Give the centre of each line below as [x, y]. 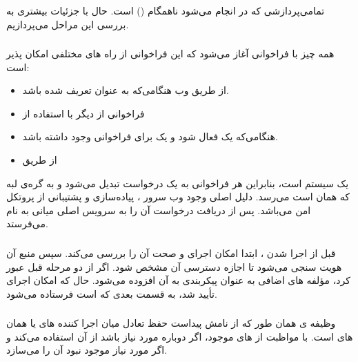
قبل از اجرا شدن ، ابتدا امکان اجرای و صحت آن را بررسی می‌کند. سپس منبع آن [171, 253]
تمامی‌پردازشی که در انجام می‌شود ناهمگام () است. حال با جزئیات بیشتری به [166, 10]
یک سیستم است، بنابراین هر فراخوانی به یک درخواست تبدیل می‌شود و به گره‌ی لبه [178, 183]
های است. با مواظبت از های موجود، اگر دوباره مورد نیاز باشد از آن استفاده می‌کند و [180, 336]
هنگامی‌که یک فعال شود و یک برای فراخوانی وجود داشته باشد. [150, 136]
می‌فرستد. [27, 223]
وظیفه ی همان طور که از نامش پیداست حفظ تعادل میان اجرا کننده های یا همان [171, 323]
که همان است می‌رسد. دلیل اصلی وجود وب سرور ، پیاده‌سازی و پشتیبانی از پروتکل [178, 197]
